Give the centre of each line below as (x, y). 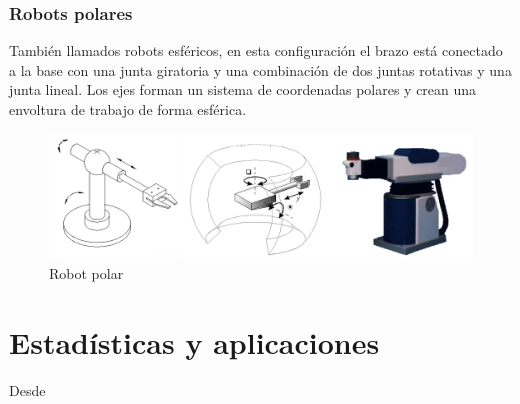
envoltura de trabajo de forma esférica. (128, 109)
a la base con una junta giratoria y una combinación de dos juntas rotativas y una (260, 69)
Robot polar (86, 273)
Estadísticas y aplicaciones (194, 341)
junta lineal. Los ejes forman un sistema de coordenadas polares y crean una (243, 89)
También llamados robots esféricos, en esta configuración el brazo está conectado (256, 50)
